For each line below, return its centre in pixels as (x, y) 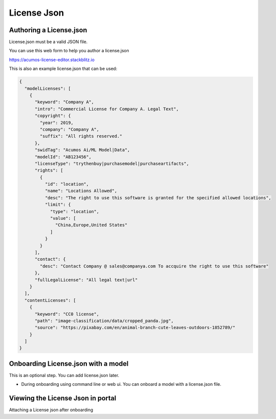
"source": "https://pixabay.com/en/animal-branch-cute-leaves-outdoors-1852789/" (135, 328)
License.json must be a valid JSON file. (48, 42)
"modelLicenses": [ (48, 88)
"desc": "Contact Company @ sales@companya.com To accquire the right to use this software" (154, 266)
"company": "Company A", (69, 129)
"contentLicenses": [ (50, 300)
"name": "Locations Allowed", (81, 191)
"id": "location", (67, 184)
